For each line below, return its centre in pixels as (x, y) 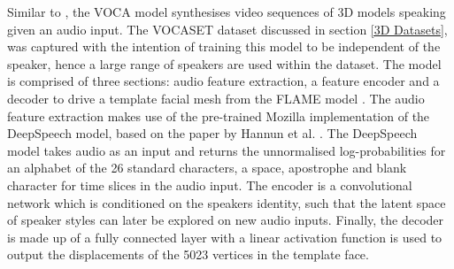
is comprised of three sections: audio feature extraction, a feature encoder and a (223, 81)
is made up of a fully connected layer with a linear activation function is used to (225, 237)
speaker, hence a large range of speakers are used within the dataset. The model (224, 63)
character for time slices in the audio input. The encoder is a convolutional (210, 184)
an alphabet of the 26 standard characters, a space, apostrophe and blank (207, 168)
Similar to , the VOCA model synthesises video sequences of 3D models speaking (227, 12)
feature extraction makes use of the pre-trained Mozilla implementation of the (219, 115)
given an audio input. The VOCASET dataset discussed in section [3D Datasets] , (227, 29)
